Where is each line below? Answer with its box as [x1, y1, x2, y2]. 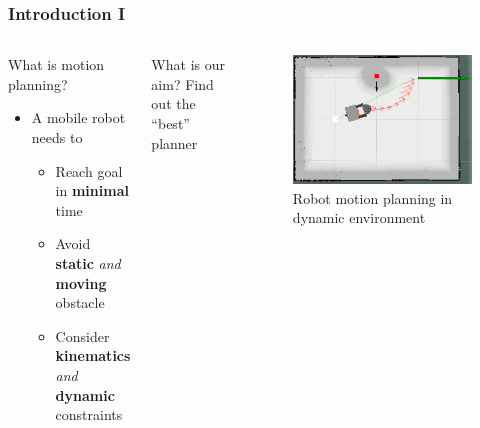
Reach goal [55, 160, 123, 181]
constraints [55, 404, 123, 425]
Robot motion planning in [292, 187, 453, 208]
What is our [151, 54, 225, 75]
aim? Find [151, 73, 214, 94]
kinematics [55, 345, 131, 366]
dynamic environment [292, 207, 426, 228]
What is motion [8, 54, 105, 75]
